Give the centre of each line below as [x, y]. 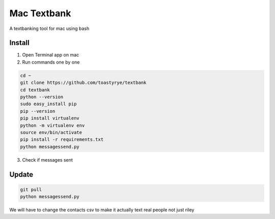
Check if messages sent [48, 160]
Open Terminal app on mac [51, 55]
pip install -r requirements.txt [62, 139]
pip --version [38, 111]
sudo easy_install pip [48, 104]
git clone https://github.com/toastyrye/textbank [83, 83]
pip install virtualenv [50, 118]
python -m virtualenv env [52, 125]
